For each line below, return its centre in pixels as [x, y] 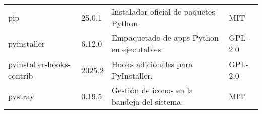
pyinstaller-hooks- [39, 64]
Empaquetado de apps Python [165, 38]
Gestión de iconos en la [152, 90]
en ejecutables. [137, 49]
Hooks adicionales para [152, 64]
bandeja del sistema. [147, 102]
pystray [21, 96]
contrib [21, 75]
